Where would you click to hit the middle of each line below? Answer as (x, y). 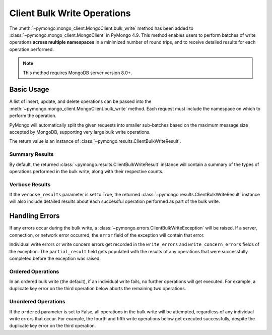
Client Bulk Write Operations (70, 13)
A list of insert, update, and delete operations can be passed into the (80, 101)
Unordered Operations (37, 302)
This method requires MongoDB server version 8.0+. (78, 73)
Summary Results (31, 154)
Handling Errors (35, 216)
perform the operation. (33, 116)
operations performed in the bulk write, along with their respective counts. (86, 171)
